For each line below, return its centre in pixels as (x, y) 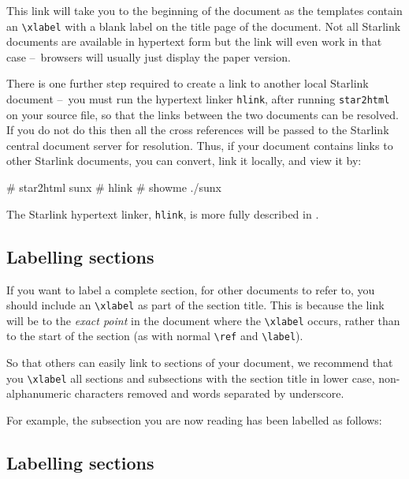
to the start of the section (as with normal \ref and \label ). (155, 336)
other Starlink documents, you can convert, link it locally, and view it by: (184, 161)
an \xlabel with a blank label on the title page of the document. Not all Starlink (204, 26)
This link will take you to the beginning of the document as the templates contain (204, 10)
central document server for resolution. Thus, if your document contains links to (200, 145)
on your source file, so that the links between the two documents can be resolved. (203, 114)
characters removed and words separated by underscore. (209, 393)
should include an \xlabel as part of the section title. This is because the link (195, 305)
